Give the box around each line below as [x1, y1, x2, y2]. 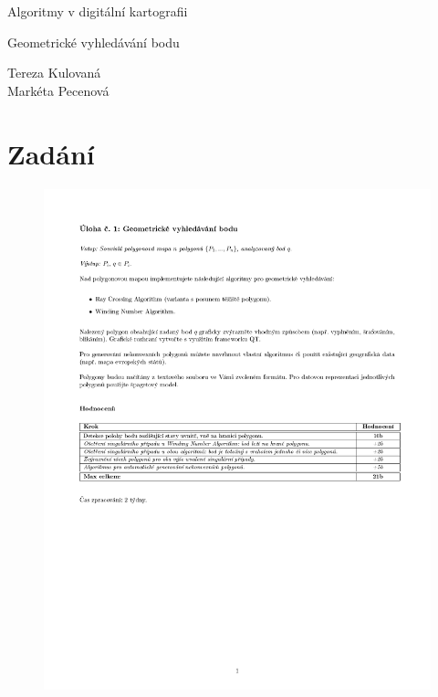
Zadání [7, 134, 95, 172]
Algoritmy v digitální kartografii [7, 2, 188, 20]
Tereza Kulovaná [7, 63, 101, 82]
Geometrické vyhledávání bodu [7, 32, 180, 51]
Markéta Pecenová [7, 80, 109, 100]
